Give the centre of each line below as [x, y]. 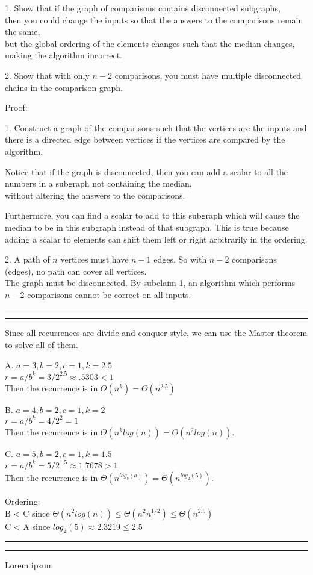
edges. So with [180, 259]
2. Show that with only [47, 75]
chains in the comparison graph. [64, 87]
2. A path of [27, 259]
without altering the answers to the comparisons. [95, 195]
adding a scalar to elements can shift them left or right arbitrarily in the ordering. [156, 239]
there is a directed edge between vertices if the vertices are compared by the [145, 139]
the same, [23, 32]
